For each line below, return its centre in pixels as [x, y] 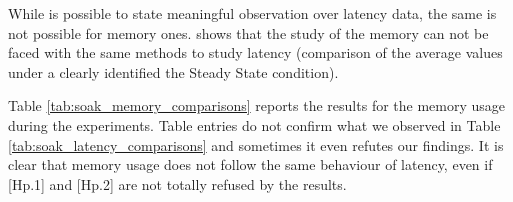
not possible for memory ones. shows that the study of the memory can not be [248, 32]
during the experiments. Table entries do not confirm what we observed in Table [254, 124]
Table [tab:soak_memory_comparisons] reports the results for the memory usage [257, 105]
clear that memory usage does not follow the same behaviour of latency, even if [250, 164]
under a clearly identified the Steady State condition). [173, 71]
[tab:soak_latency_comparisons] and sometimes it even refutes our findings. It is [256, 144]
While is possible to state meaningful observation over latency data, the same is [252, 13]
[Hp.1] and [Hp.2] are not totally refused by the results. [177, 183]
